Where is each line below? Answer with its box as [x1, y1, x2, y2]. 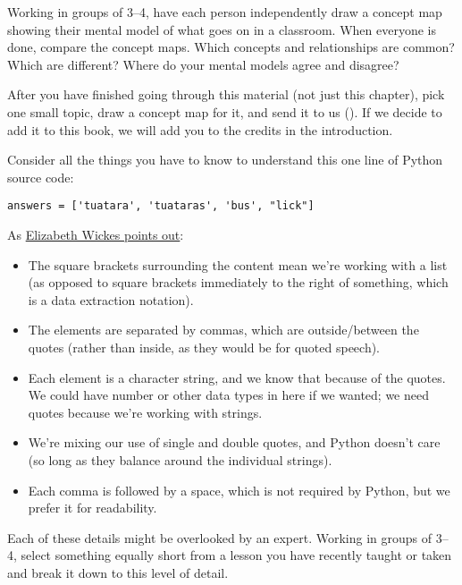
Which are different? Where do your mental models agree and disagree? [7, 55, 399, 73]
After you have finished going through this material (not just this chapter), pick [7, 85, 445, 104]
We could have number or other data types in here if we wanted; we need [28, 386, 429, 404]
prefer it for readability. [28, 498, 157, 517]
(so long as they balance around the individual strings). [28, 450, 332, 469]
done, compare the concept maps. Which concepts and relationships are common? [7, 38, 455, 56]
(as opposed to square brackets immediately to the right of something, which [28, 273, 449, 292]
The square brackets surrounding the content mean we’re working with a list [28, 255, 448, 274]
